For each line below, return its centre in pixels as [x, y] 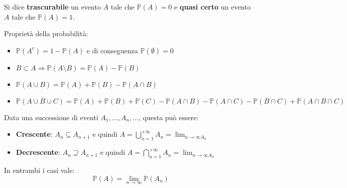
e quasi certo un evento [212, 7]
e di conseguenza [113, 50]
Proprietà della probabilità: [46, 33]
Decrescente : [38, 152]
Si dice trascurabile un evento [53, 7]
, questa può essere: [169, 117]
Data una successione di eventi [51, 117]
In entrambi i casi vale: [40, 170]
